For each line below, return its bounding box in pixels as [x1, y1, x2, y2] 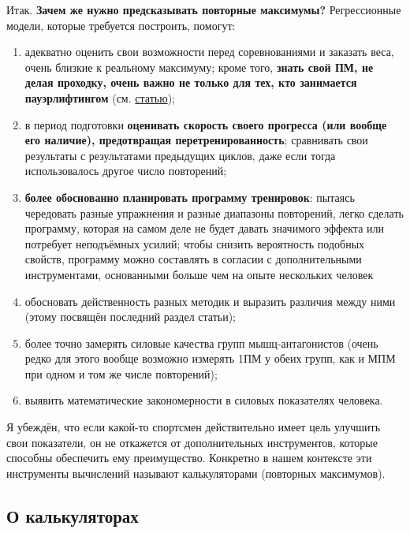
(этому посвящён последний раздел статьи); [24, 308, 237, 325]
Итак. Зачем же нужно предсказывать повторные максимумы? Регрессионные [6, 2, 401, 17]
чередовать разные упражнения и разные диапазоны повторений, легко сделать [24, 204, 404, 221]
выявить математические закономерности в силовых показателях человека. [24, 392, 383, 408]
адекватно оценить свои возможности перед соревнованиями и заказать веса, [24, 43, 394, 60]
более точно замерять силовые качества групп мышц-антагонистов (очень [24, 334, 378, 351]
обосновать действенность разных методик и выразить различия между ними [24, 293, 396, 309]
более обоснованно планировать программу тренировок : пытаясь [24, 188, 355, 205]
